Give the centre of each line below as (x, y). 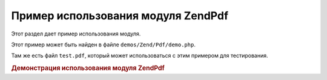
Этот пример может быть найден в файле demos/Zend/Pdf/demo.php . (104, 45)
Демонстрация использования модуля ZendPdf (88, 68)
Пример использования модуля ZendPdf (120, 16)
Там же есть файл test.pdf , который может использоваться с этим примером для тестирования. (140, 56)
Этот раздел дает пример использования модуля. (76, 34)
